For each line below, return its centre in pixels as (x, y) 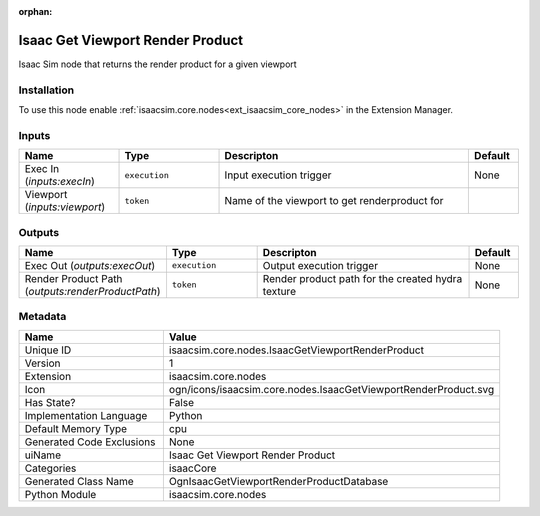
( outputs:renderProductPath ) (92, 291)
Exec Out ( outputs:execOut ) (90, 265)
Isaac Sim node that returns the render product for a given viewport (157, 64)
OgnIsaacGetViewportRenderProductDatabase (278, 481)
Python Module (60, 494)
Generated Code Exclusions (90, 442)
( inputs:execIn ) (59, 182)
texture (279, 291)
